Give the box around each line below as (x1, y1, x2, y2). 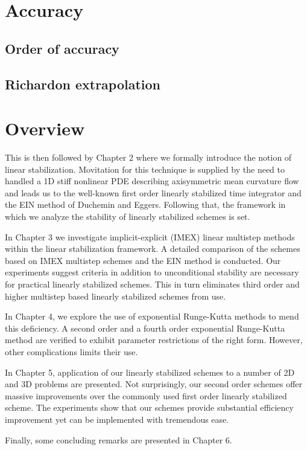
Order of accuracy (5, 39, 119, 57)
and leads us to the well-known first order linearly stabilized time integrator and (5, 186, 302, 199)
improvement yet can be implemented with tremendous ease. (5, 413, 229, 425)
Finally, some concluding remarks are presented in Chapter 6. (5, 433, 232, 446)
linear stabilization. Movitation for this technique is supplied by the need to (5, 162, 285, 175)
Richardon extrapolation (5, 74, 161, 93)
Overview (5, 116, 85, 141)
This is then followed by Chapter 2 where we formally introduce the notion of (5, 151, 292, 164)
